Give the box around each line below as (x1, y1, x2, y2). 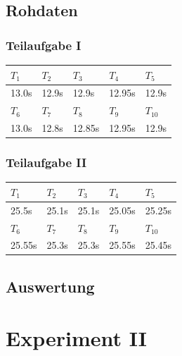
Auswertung (6, 275, 95, 297)
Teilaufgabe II (6, 154, 87, 171)
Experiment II (6, 324, 148, 352)
